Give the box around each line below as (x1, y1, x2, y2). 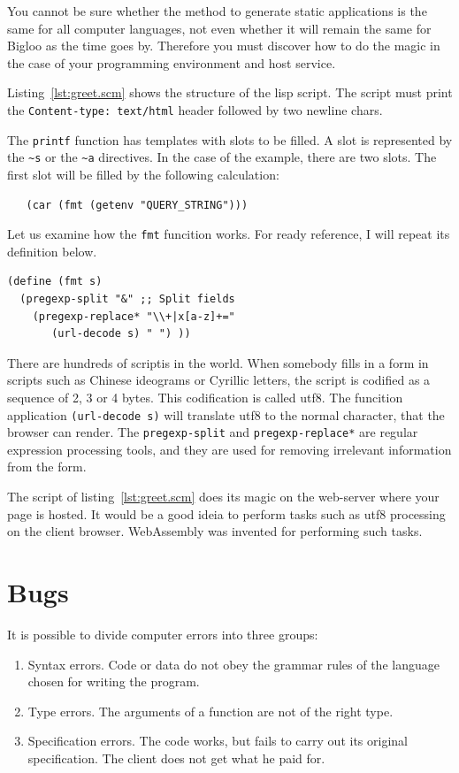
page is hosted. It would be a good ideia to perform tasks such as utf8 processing (7, 504, 446, 523)
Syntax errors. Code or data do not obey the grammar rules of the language (27, 654, 440, 673)
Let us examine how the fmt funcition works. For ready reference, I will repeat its (7, 225, 450, 243)
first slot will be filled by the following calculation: (7, 165, 279, 183)
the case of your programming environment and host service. (7, 53, 336, 72)
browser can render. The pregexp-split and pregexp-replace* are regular (7, 423, 418, 441)
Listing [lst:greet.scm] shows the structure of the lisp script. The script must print (7, 83, 453, 102)
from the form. (7, 457, 87, 476)
